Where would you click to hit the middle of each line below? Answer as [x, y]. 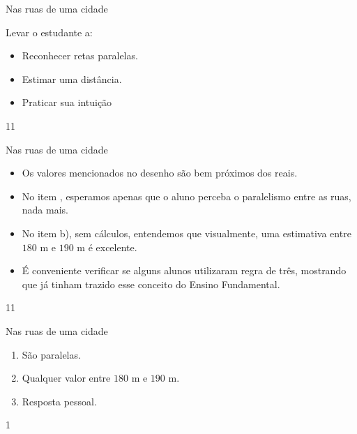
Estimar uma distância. [72, 78]
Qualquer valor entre [66, 378]
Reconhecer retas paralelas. [80, 55]
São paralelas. [51, 354]
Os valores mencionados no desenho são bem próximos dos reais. [160, 173]
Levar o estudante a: [49, 32]
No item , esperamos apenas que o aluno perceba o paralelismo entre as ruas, [187, 196]
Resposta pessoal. [59, 401]
